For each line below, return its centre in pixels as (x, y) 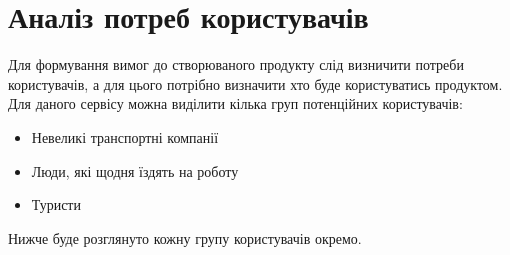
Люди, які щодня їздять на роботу (135, 170)
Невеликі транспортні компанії (125, 136)
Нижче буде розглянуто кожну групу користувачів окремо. (185, 237)
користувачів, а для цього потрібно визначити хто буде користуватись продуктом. (255, 83)
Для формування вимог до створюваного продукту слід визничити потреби (236, 64)
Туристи (56, 204)
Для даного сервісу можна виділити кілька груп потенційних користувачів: (235, 103)
